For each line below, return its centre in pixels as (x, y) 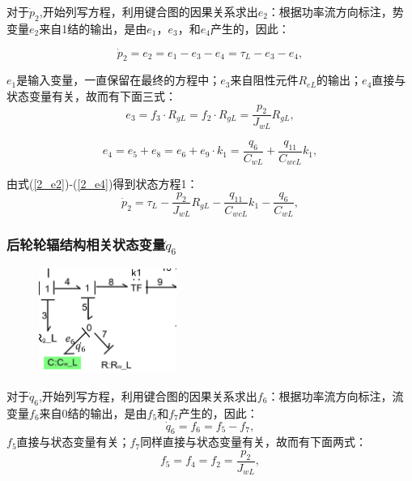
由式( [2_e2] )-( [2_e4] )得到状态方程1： (102, 184)
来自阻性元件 (264, 80)
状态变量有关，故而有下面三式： (91, 96)
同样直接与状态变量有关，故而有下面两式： (254, 442)
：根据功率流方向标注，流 (336, 395)
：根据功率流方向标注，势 (336, 11)
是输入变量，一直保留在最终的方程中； (119, 80)
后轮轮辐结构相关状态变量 (86, 244)
